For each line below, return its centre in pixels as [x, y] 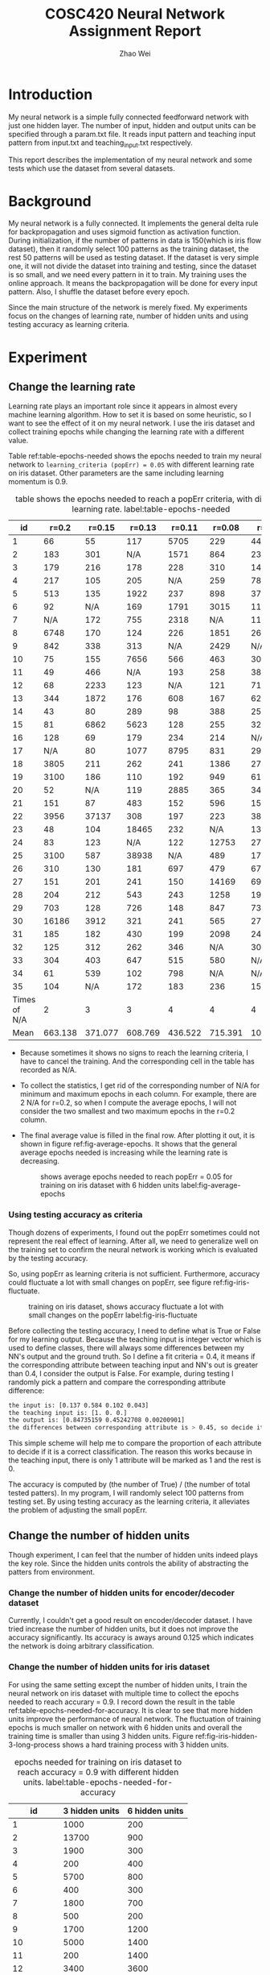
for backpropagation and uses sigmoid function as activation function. [125, 232]
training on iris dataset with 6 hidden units [109, 1185]
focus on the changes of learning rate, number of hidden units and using [129, 316]
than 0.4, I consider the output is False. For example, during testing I [121, 1373]
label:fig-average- [211, 1185]
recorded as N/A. [48, 1070]
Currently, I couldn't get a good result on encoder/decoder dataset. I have [131, 1620]
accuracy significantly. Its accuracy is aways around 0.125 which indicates [131, 1637]
